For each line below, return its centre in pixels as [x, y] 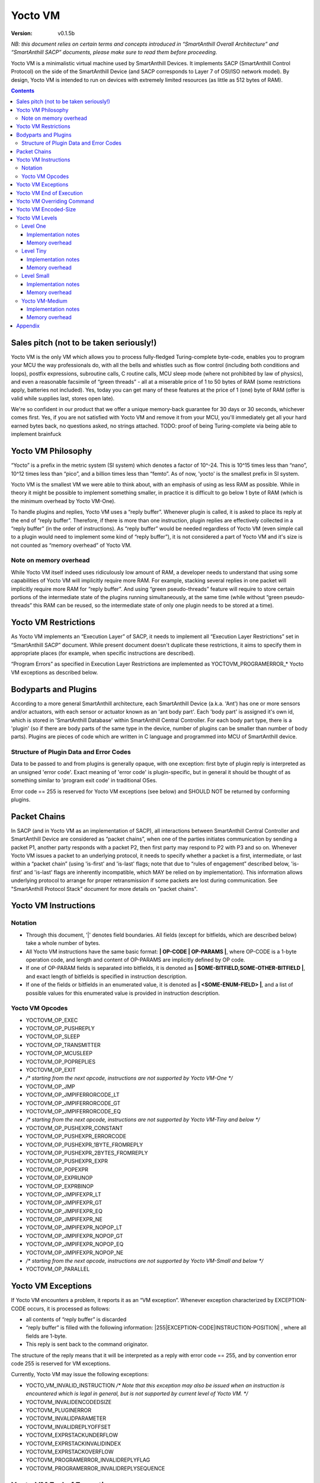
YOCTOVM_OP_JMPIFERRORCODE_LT [73, 1095]
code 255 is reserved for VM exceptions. [61, 1364]
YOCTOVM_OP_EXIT [51, 1070]
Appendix [28, 326]
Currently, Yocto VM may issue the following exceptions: [80, 1374]
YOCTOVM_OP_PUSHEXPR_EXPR [67, 1161]
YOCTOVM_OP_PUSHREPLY [60, 1029]
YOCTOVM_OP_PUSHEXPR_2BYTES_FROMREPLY [87, 1153]
